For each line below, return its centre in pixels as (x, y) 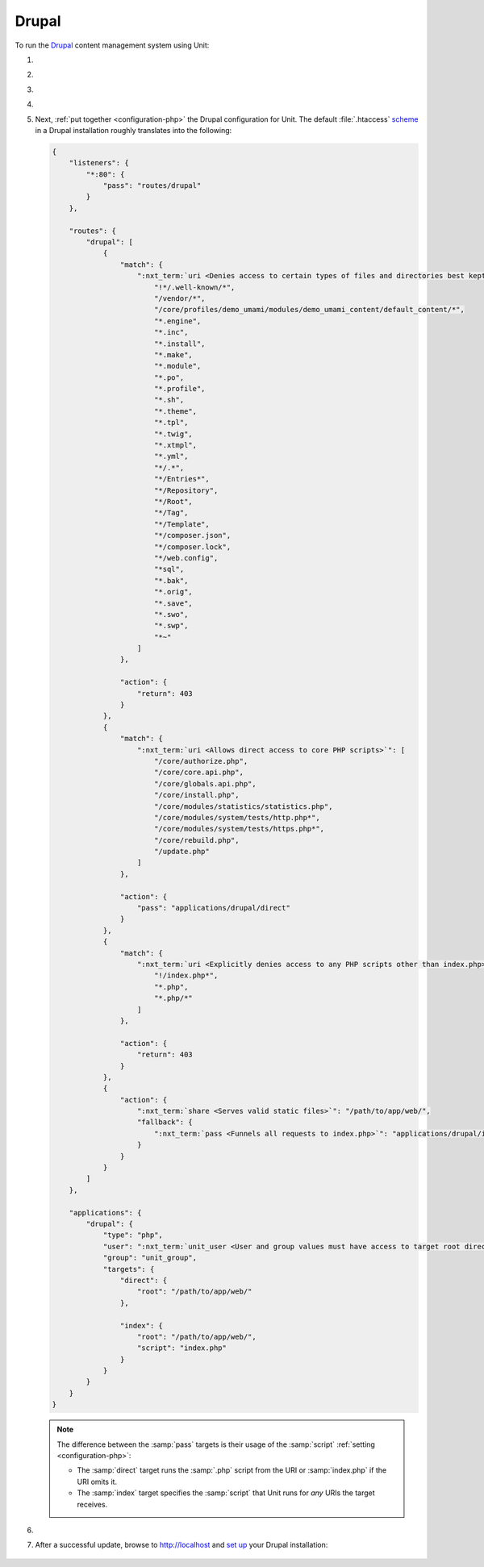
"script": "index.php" (182, 1348)
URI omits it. (97, 1482)
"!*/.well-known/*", (194, 287)
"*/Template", (181, 524)
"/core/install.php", (196, 795)
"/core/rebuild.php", (196, 840)
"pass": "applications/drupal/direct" (214, 908)
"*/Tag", (171, 513)
